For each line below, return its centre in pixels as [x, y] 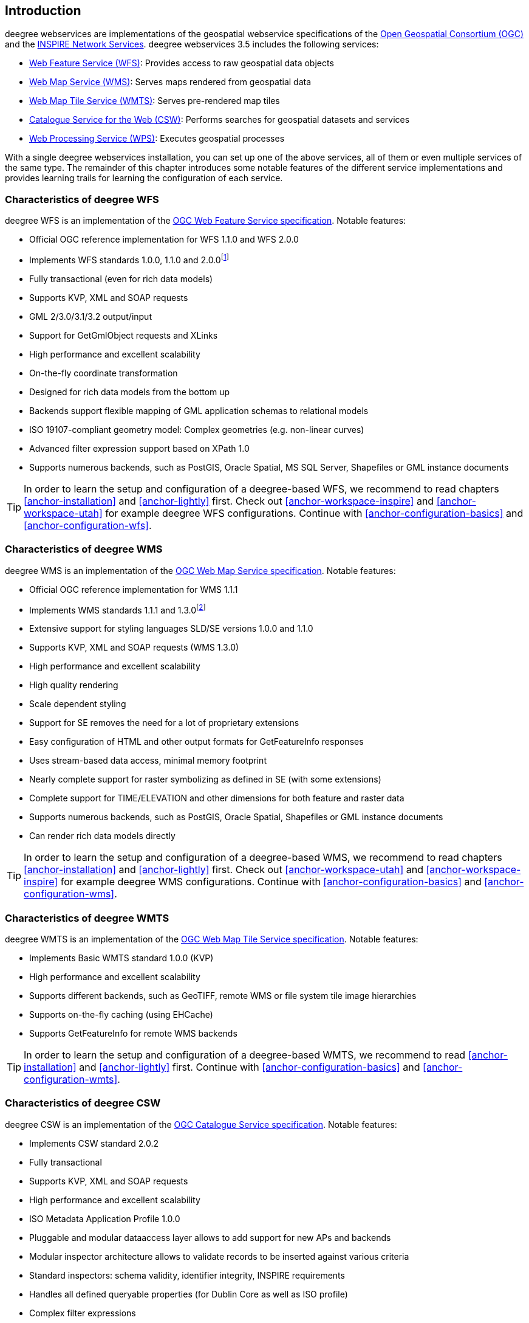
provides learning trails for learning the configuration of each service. [144, 178]
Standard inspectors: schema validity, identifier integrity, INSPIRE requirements [187, 1275]
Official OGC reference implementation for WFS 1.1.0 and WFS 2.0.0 [164, 240]
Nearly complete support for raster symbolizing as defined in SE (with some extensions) [205, 779]
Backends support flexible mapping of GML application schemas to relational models [199, 410]
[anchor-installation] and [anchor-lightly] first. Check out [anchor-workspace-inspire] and [229, 501]
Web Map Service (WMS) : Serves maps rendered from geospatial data [170, 82]
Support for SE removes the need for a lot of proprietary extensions [164, 723]
